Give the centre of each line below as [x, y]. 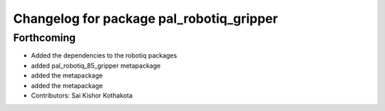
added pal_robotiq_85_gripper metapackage [96, 65]
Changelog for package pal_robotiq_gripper [145, 18]
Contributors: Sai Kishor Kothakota [82, 95]
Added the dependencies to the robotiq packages [104, 55]
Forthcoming [45, 38]
